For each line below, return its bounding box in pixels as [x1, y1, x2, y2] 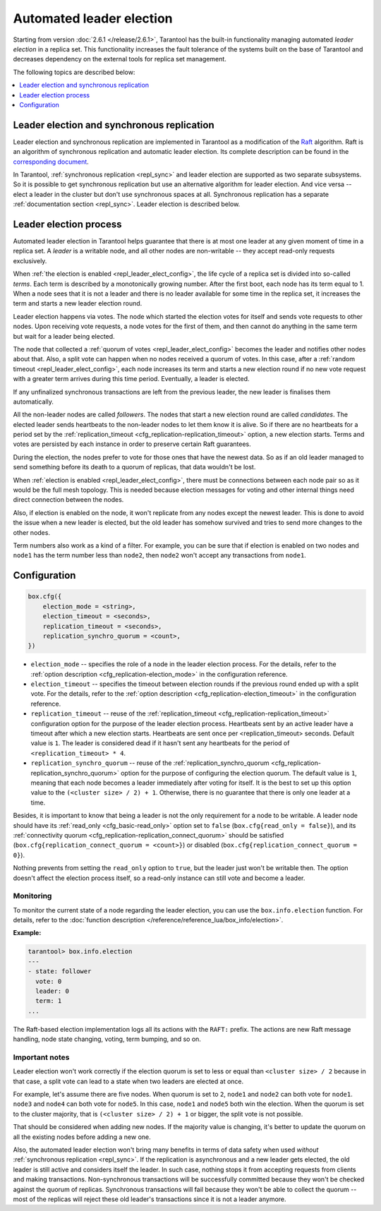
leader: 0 [35, 987, 70, 995]
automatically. [13, 397, 54, 406]
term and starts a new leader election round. [13, 299, 143, 308]
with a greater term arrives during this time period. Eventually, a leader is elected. [13, 375, 250, 383]
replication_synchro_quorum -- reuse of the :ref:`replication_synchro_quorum [30, 759, 270, 767]
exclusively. [13, 256, 47, 265]
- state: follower [28, 968, 92, 975]
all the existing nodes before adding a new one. [13, 1133, 151, 1141]
